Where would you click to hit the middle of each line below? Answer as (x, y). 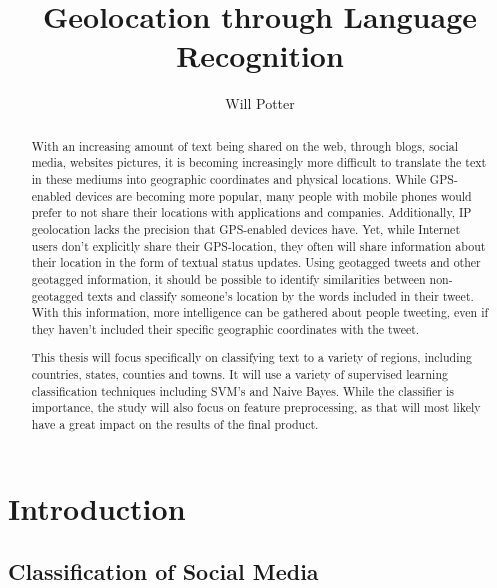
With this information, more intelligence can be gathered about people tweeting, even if (260, 312)
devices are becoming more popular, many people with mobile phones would (273, 195)
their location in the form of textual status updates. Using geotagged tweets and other (256, 262)
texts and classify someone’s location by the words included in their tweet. (280, 295)
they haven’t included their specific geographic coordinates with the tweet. (225, 328)
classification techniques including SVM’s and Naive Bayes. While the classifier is (242, 390)
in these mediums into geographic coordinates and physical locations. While (228, 179)
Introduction (97, 507)
